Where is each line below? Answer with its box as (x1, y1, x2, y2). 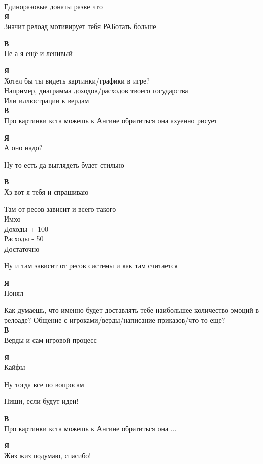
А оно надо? (4, 142, 43, 153)
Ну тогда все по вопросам (4, 378, 84, 389)
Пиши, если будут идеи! (4, 396, 79, 406)
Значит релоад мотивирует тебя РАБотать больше (4, 21, 156, 32)
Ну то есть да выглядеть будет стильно (4, 159, 124, 170)
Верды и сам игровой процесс (4, 335, 97, 345)
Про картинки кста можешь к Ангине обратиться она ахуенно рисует (4, 115, 217, 125)
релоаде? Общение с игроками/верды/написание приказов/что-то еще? (4, 314, 225, 325)
